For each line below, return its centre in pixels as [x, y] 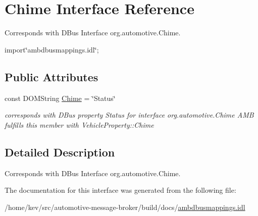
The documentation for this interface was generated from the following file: [120, 190]
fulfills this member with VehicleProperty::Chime [79, 124]
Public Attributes [51, 76]
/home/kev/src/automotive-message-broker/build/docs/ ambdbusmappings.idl [125, 207]
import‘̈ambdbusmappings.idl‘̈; [52, 49]
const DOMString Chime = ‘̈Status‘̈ [60, 98]
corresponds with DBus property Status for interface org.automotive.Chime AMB [129, 115]
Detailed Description [60, 152]
